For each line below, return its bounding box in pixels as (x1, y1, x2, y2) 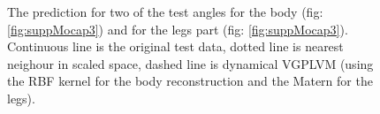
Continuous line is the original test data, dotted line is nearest (7, 37, 344, 56)
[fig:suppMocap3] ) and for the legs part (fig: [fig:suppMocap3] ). (7, 19, 348, 38)
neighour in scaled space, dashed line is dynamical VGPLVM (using (7, 54, 374, 72)
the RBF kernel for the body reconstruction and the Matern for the (7, 72, 373, 90)
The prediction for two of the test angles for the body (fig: (7, 3, 323, 20)
